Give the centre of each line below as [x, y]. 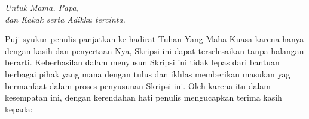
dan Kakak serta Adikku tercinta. [65, 19]
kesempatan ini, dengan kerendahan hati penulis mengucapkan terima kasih [143, 97]
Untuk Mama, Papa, [42, 7]
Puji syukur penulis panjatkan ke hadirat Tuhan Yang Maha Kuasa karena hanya [154, 39]
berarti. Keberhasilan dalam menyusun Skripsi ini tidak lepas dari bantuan [142, 62]
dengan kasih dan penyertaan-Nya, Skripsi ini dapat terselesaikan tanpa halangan [154, 50]
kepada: [19, 109]
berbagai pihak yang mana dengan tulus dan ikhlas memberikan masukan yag [148, 73]
